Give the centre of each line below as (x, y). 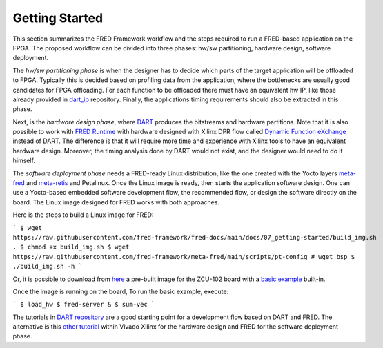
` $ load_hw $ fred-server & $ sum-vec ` (84, 304)
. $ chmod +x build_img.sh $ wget (71, 247)
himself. (24, 161)
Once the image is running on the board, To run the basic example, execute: (121, 291)
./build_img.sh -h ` (48, 267)
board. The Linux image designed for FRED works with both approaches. (116, 202)
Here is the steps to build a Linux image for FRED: (83, 215)
